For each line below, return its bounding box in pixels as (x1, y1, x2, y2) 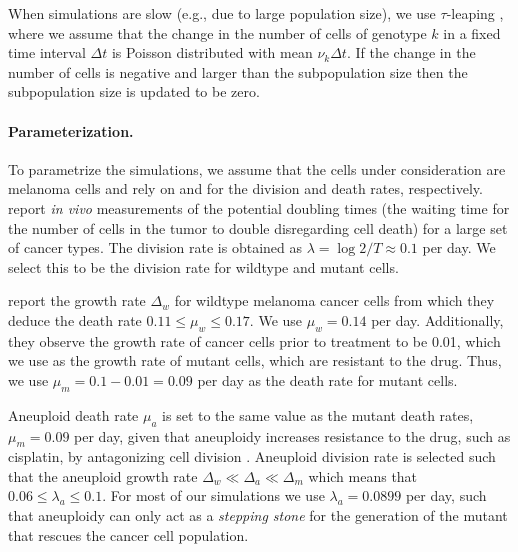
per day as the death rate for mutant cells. (197, 369, 458, 390)
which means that (308, 465, 418, 486)
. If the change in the (346, 42, 476, 63)
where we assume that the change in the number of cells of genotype (8, 22, 427, 43)
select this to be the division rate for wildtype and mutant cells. (8, 256, 399, 277)
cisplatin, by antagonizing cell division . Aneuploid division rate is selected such (8, 446, 496, 467)
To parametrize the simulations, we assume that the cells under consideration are (8, 158, 506, 179)
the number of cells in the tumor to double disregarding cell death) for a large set (8, 217, 508, 238)
